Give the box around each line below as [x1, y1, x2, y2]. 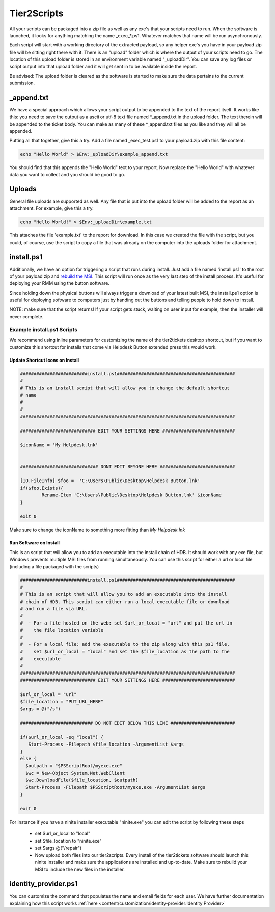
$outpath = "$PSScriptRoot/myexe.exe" [25, 763, 122, 769]
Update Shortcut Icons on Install [9, 357, 79, 363]
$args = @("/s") [20, 706, 61, 712]
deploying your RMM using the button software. [9, 280, 109, 286]
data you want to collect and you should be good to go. [9, 172, 126, 178]
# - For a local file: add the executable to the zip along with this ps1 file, [20, 641, 230, 647]
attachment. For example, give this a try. [9, 205, 94, 211]
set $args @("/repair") [35, 845, 82, 851]
